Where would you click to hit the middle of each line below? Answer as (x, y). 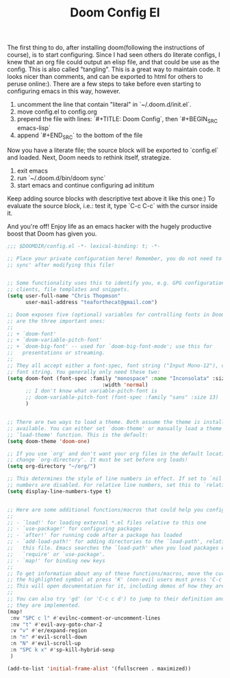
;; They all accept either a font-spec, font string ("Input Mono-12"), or (117, 365)
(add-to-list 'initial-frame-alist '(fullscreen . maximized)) (99, 668)
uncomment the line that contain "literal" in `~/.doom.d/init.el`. (104, 105)
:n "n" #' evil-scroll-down (49, 637)
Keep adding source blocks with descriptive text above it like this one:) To (111, 198)
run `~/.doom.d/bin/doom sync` (61, 178)
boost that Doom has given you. (52, 234)
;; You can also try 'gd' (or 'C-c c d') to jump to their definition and (116, 599)
